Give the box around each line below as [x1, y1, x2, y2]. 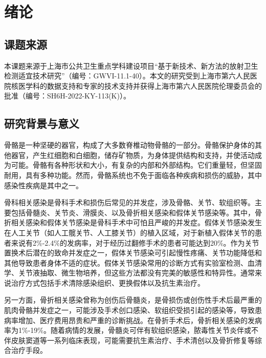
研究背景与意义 [4, 115, 79, 131]
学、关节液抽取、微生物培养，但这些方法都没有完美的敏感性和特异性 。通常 [4, 267, 255, 278]
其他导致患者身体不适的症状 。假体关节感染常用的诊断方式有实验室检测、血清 [4, 257, 262, 268]
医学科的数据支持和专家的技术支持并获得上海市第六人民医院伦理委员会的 [18, 80, 262, 91]
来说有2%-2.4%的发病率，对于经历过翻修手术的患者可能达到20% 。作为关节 [11, 237, 259, 248]
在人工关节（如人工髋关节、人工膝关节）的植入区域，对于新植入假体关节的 [4, 227, 255, 237]
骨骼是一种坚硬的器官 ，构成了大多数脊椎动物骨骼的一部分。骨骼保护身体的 [4, 140, 255, 150]
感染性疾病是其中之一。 [4, 180, 83, 190]
